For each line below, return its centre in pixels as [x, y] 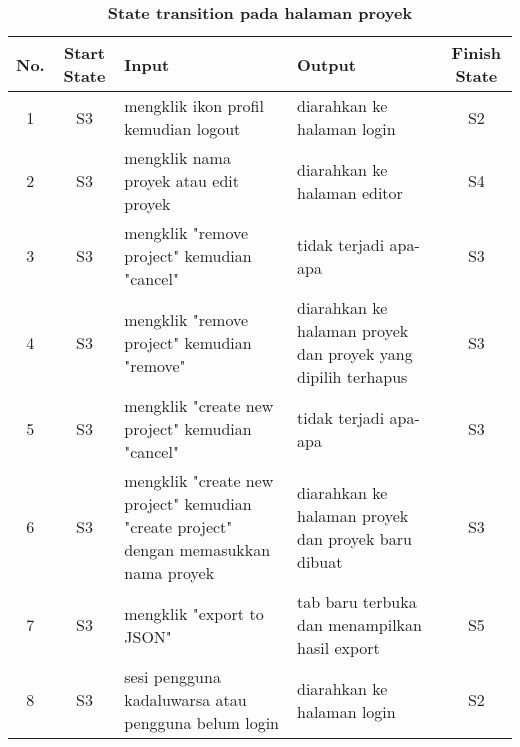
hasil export [338, 647]
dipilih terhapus [352, 376]
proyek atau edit [181, 180]
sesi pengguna [172, 676]
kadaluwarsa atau [185, 699]
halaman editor [350, 192]
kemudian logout [182, 128]
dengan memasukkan [197, 549]
